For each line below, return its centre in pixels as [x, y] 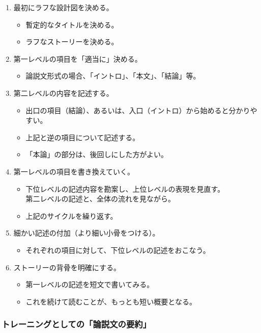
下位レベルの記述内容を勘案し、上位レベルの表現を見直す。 [125, 188]
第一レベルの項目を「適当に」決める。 [78, 58]
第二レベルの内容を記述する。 [63, 93]
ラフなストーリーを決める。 [72, 42]
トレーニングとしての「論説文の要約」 [76, 324]
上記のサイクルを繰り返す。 [71, 215]
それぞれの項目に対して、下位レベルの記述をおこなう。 [118, 250]
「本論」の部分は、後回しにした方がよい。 [97, 154]
